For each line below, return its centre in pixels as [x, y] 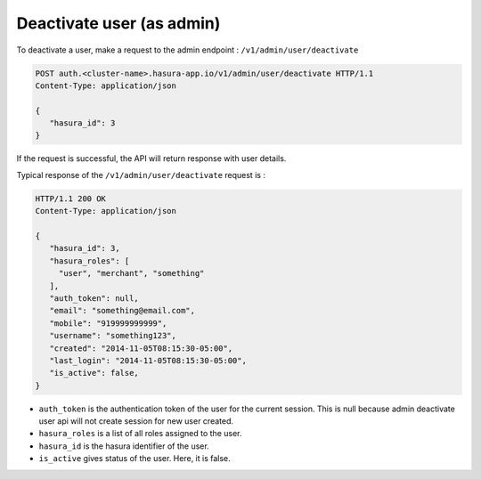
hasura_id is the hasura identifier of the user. [124, 446]
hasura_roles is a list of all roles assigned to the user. [140, 434]
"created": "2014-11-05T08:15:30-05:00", [141, 348]
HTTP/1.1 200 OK [71, 199]
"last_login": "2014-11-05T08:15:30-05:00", [148, 360]
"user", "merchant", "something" [131, 273]
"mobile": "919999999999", [108, 323]
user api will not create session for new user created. [136, 421]
